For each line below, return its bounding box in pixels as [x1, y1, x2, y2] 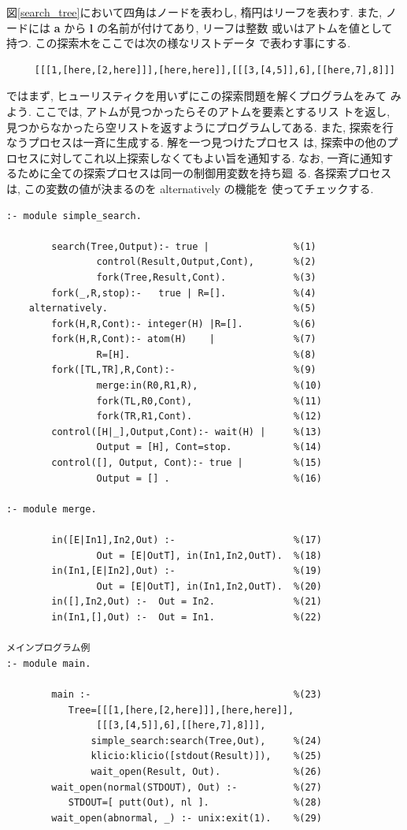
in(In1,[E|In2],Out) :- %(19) [51, 565, 322, 577]
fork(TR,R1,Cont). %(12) [96, 411, 322, 422]
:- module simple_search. [6, 210, 142, 221]
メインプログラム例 [6, 642, 91, 654]
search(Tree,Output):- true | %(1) [51, 240, 316, 252]
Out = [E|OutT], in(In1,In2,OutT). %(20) [96, 580, 322, 592]
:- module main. [6, 657, 91, 669]
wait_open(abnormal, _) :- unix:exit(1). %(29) [51, 812, 322, 824]
